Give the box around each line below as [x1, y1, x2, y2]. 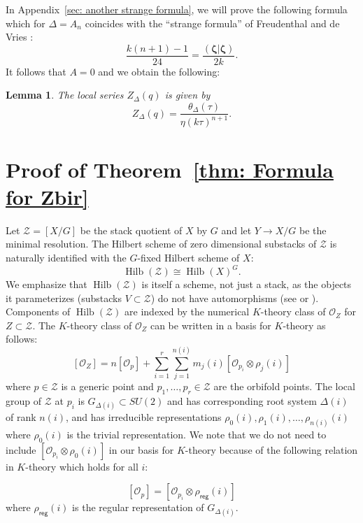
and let [221, 222, 252, 237]
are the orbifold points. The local [213, 379, 355, 394]
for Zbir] [6, 182, 89, 210]
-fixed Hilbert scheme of [137, 250, 240, 264]
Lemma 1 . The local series [6, 87, 124, 102]
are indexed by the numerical [124, 304, 250, 319]
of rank [6, 410, 36, 424]
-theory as [283, 317, 326, 332]
